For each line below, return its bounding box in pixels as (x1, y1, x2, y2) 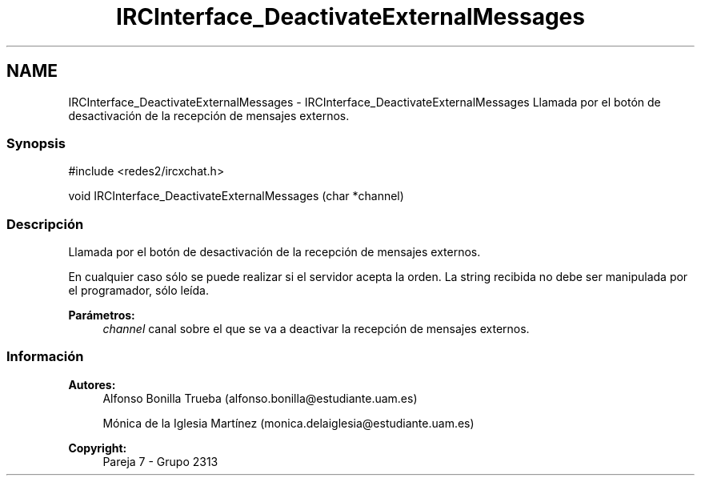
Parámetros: (68, 308, 135, 323)
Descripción (6, 215, 84, 232)
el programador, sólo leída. (68, 283, 209, 298)
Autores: (68, 377, 116, 392)
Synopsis (6, 135, 66, 151)
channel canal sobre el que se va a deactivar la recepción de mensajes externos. (102, 322, 530, 336)
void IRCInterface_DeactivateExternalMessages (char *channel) (68, 189, 404, 203)
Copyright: (68, 440, 127, 455)
